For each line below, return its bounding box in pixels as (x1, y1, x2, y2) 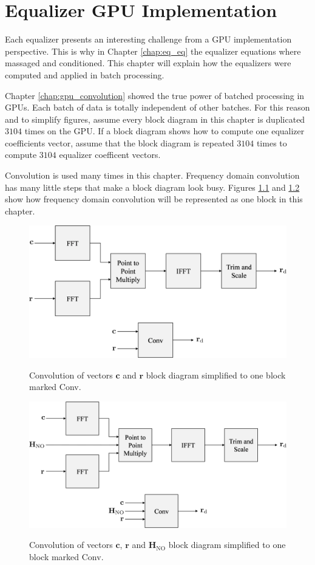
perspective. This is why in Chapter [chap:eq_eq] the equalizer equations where (5, 44, 301, 57)
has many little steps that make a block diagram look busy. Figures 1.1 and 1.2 (5, 180, 300, 193)
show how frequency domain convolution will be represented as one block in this (5, 193, 303, 205)
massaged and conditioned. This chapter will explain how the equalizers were (5, 56, 291, 69)
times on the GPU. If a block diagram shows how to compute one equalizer (24, 125, 305, 137)
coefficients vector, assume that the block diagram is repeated (5, 136, 234, 149)
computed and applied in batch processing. (5, 68, 164, 81)
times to (256, 136, 287, 149)
